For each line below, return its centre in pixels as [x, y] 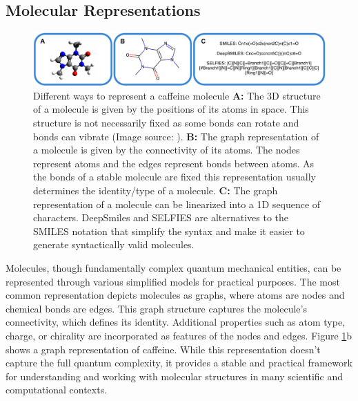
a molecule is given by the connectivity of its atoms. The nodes [167, 150]
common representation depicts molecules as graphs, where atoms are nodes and [175, 295]
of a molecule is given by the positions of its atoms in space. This [171, 109]
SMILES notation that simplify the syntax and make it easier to [169, 231]
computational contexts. [57, 390]
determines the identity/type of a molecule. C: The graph [156, 190]
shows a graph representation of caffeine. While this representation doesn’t [163, 349]
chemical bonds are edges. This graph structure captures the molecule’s [156, 308]
